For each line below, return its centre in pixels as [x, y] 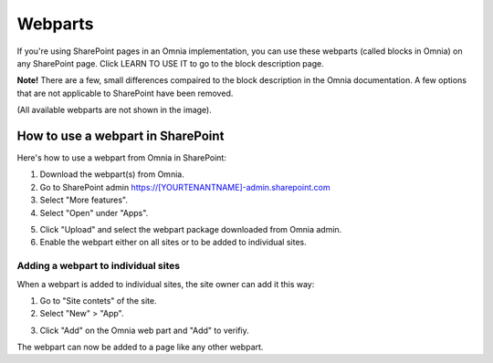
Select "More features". [84, 200]
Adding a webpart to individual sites [99, 266]
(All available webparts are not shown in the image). [114, 110]
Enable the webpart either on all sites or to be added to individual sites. [173, 243]
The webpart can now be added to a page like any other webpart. [140, 347]
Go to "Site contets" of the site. [98, 300]
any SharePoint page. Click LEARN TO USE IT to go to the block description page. [170, 63]
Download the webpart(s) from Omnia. [112, 174]
